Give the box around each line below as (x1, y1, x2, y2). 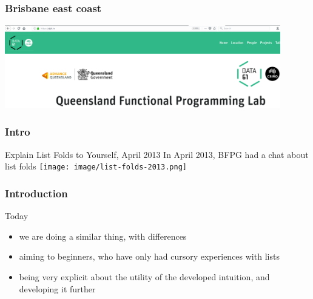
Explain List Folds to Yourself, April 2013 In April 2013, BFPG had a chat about (5, 148, 309, 160)
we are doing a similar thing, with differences (19, 229, 187, 242)
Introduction (5, 185, 68, 200)
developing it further (19, 282, 96, 295)
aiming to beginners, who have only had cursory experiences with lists (19, 250, 280, 263)
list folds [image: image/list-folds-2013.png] (5, 160, 187, 172)
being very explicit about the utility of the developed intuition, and (19, 271, 270, 283)
